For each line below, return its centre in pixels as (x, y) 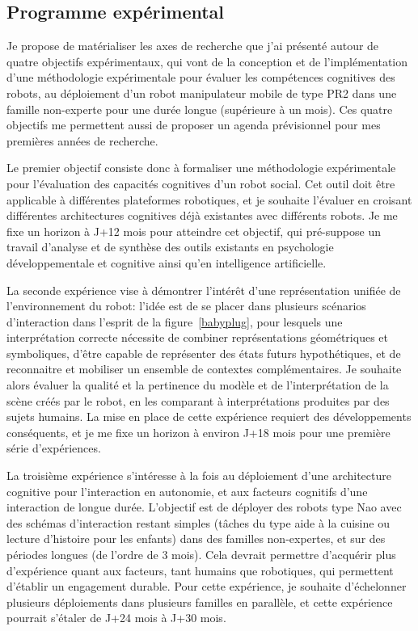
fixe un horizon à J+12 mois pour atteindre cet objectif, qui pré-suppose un (194, 231)
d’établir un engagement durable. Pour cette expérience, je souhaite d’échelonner (207, 586)
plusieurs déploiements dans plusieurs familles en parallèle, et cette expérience (200, 602)
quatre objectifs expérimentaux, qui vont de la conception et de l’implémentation (207, 61)
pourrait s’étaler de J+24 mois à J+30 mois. (116, 618)
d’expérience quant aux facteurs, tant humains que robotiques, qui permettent (200, 570)
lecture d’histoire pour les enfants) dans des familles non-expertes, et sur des (196, 538)
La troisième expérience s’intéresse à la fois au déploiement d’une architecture (199, 475)
